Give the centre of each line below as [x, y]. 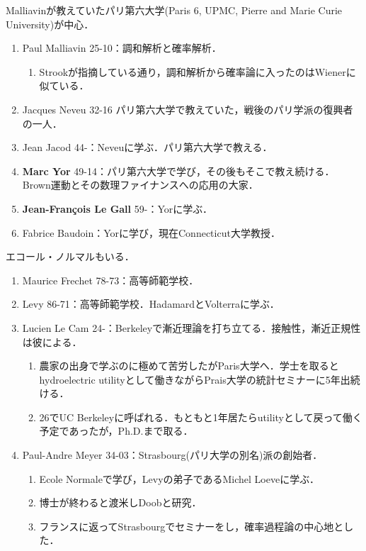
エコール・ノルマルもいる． [70, 256]
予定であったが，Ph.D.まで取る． [116, 431]
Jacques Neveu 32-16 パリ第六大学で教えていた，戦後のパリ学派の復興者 [188, 109]
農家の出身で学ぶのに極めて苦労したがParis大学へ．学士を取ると [189, 366]
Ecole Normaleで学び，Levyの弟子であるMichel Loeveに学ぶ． [179, 478]
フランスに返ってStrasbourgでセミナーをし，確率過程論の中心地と [191, 526]
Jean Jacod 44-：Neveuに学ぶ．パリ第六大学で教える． [147, 147]
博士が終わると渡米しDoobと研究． [120, 502]
